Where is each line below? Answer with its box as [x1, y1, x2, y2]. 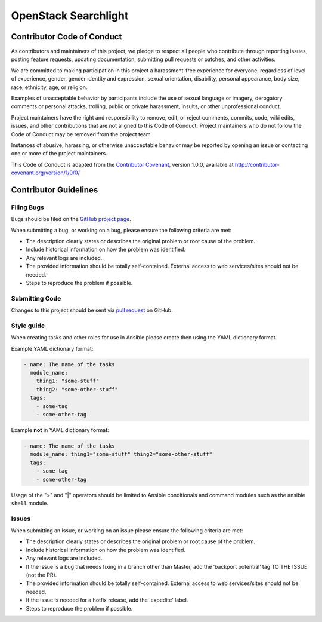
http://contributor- [234, 161, 280, 168]
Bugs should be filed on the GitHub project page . [11, 216, 131, 223]
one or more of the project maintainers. [11, 150, 107, 157]
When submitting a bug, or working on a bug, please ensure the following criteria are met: [11, 226, 232, 234]
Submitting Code [11, 294, 61, 302]
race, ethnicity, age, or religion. [11, 84, 88, 91]
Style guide [11, 321, 45, 330]
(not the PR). [26, 571, 57, 579]
